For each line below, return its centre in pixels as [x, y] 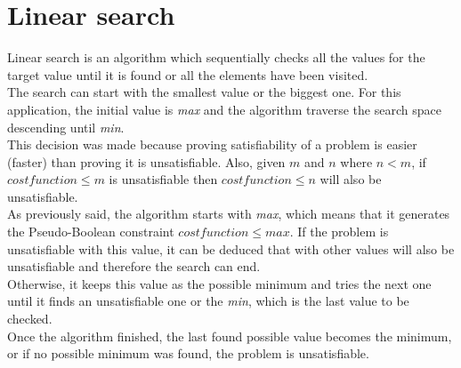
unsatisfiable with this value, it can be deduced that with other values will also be [231, 248]
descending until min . [66, 127]
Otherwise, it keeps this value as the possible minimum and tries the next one [219, 283]
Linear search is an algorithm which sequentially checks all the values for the [216, 57]
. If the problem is [339, 232]
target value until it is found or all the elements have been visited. [188, 74]
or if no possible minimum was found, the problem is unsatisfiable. [188, 353]
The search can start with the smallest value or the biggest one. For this [204, 92]
